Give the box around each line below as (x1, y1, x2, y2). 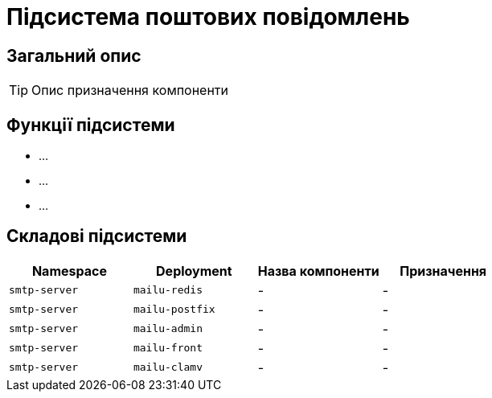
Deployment (156, 262, 232, 279)
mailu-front (133, 342, 203, 355)
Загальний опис (6, 45, 141, 66)
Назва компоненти (257, 262, 379, 279)
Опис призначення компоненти (31, 82, 229, 99)
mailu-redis (133, 284, 203, 297)
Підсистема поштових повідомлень (6, 3, 410, 31)
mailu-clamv (133, 361, 203, 374)
